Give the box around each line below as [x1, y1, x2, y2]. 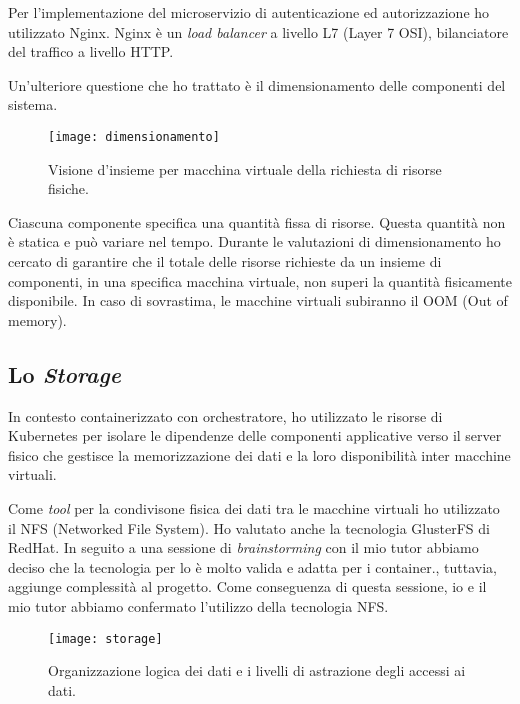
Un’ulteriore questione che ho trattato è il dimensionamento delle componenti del [8, 74, 506, 95]
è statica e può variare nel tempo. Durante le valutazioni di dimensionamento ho [8, 231, 501, 252]
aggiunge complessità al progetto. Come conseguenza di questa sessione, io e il [8, 576, 487, 597]
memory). [8, 309, 67, 330]
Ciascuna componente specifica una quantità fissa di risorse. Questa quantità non [8, 211, 506, 232]
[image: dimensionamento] [48, 129, 220, 144]
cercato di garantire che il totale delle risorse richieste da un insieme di [8, 251, 442, 271]
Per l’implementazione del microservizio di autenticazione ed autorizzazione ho [8, 2, 490, 22]
